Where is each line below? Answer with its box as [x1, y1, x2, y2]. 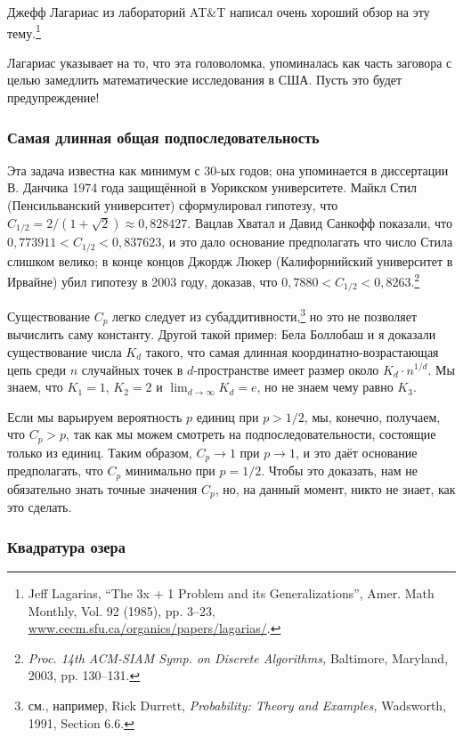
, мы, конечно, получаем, [304, 407, 441, 426]
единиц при [196, 407, 259, 426]
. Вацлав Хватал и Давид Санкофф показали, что [187, 213, 452, 231]
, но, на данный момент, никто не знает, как [215, 479, 456, 498]
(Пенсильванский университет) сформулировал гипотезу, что [7, 196, 338, 215]
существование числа [7, 342, 122, 361]
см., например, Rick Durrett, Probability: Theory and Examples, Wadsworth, [28, 695, 447, 714]
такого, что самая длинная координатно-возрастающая [145, 342, 439, 361]
